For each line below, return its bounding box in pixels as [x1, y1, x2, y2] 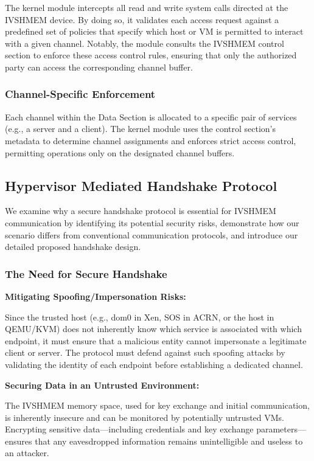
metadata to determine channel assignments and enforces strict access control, [5, 134, 296, 147]
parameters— [256, 423, 306, 435]
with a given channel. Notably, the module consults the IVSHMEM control [5, 36, 284, 49]
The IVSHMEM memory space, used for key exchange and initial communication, [5, 399, 310, 412]
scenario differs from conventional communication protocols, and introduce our [5, 228, 298, 241]
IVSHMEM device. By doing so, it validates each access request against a [5, 13, 279, 26]
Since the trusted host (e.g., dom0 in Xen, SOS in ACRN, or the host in [5, 310, 274, 323]
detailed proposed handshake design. [5, 240, 141, 253]
